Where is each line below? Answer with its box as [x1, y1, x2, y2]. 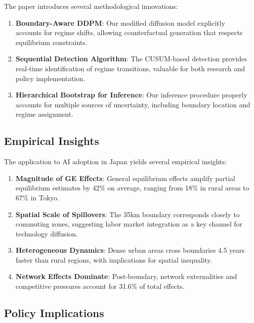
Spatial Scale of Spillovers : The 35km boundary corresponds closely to [15, 209, 240, 219]
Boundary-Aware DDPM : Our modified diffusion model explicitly [15, 17, 225, 28]
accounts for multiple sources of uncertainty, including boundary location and [15, 99, 251, 109]
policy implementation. [15, 73, 85, 83]
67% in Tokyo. [15, 192, 59, 202]
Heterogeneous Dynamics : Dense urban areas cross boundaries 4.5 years [15, 245, 245, 255]
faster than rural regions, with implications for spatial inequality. [15, 254, 212, 265]
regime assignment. [15, 109, 74, 119]
